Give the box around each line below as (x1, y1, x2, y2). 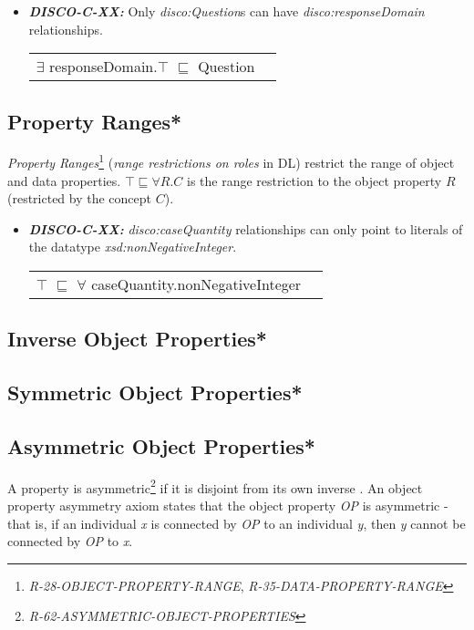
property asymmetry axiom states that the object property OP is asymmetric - (7, 496, 448, 515)
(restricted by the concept (7, 189, 152, 208)
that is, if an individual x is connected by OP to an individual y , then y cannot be (7, 513, 466, 532)
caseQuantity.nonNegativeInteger (91, 274, 302, 295)
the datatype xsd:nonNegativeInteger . (28, 237, 237, 256)
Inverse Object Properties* (7, 325, 267, 353)
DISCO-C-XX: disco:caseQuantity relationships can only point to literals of (28, 219, 463, 238)
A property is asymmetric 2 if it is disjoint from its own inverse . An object (7, 475, 423, 497)
